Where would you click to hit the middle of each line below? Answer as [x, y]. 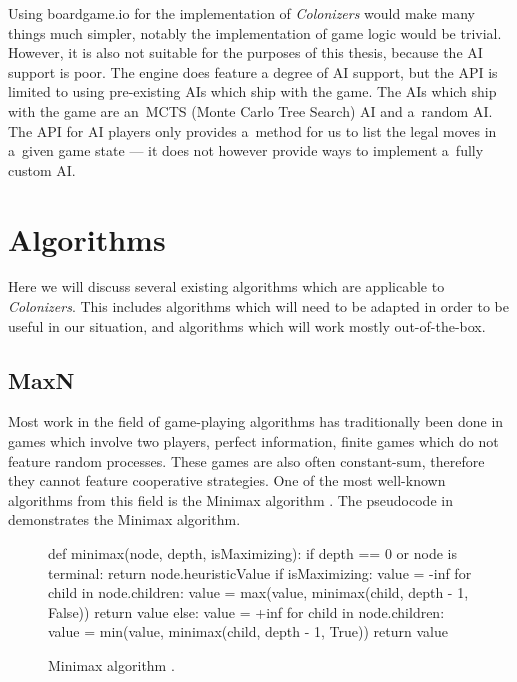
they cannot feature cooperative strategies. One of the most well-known [227, 480]
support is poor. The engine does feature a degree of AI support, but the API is [253, 71]
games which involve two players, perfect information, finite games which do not [253, 441]
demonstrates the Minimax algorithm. [124, 519]
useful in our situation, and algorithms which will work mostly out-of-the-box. [247, 325]
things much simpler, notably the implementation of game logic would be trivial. [255, 32]
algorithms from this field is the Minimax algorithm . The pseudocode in [230, 499]
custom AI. [42, 169]
